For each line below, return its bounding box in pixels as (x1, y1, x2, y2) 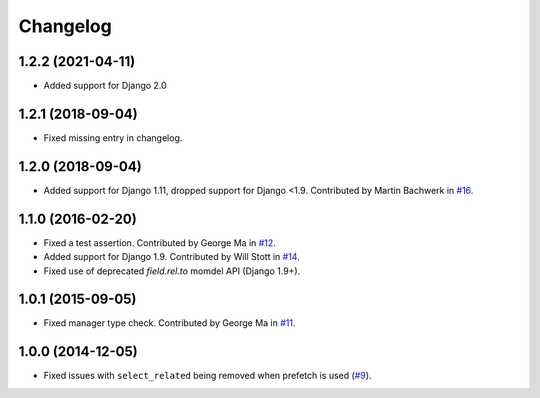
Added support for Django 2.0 (43, 80, 167, 92)
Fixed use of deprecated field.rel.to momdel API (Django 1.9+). (43, 265, 301, 277)
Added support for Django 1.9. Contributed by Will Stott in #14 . (43, 251, 300, 263)
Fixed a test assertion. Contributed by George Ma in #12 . (43, 236, 277, 249)
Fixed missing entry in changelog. (43, 131, 183, 144)
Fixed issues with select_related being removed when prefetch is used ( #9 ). (43, 370, 372, 382)
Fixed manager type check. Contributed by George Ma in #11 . (43, 317, 296, 329)
